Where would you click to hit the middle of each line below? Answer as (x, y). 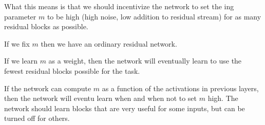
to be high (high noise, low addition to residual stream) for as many (154, 16)
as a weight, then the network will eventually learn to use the (145, 61)
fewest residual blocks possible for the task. (72, 70)
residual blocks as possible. (46, 26)
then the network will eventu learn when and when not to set (101, 98)
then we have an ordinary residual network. (109, 43)
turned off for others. (37, 118)
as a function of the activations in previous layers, (180, 88)
